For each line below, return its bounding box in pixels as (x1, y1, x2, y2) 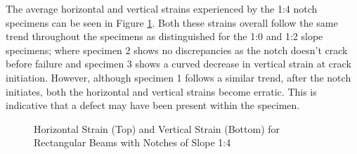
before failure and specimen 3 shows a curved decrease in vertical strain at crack (6, 56, 351, 71)
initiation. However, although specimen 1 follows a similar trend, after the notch (6, 70, 351, 84)
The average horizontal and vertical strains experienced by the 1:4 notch (6, 1, 318, 15)
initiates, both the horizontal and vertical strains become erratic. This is (6, 84, 317, 98)
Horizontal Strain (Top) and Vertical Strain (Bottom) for (34, 121, 280, 136)
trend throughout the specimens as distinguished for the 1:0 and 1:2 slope (6, 29, 323, 44)
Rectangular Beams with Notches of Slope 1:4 (34, 135, 231, 150)
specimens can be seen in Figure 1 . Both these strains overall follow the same (6, 15, 338, 30)
